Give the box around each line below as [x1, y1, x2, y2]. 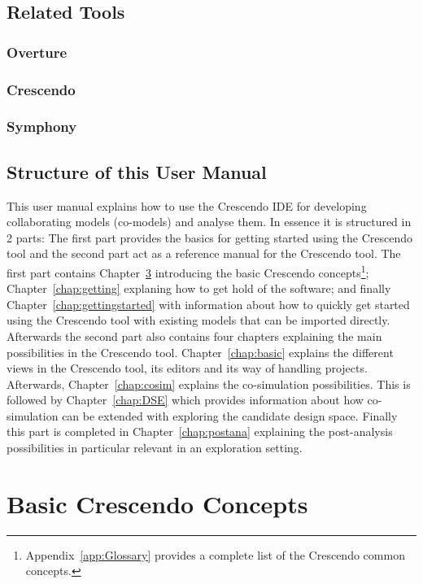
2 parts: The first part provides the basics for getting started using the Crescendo [7, 229, 413, 246]
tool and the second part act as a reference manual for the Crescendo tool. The [7, 245, 401, 262]
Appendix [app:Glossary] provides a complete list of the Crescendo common [25, 546, 405, 563]
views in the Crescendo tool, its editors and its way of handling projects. [7, 360, 368, 377]
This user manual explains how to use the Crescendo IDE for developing [7, 197, 367, 214]
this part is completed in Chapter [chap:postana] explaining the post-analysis [7, 423, 393, 440]
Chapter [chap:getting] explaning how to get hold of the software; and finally [7, 280, 391, 297]
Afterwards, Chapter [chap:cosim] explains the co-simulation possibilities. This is [7, 375, 411, 392]
